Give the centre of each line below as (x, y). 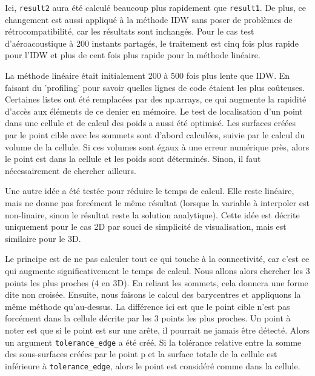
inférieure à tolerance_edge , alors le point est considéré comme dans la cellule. (153, 365)
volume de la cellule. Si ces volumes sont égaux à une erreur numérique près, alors (157, 146)
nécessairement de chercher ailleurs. (71, 170)
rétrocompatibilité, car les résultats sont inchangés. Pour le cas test (130, 31)
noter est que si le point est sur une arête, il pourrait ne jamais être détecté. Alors (157, 330)
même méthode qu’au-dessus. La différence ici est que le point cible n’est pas (148, 306)
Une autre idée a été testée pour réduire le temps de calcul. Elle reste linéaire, (150, 191)
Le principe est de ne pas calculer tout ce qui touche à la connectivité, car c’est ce (157, 259)
